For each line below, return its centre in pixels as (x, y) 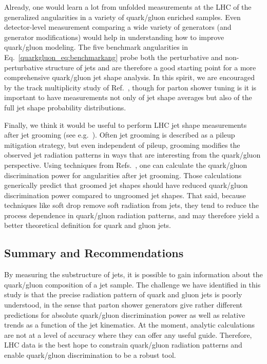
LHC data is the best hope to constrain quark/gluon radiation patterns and (123, 345)
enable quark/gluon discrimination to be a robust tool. (90, 355)
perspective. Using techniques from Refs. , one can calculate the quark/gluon (126, 165)
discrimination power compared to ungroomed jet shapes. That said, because (125, 195)
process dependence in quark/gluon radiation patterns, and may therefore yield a (132, 215)
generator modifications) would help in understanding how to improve (114, 37)
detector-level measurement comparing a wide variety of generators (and (118, 27)
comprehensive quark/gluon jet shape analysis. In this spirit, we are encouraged (129, 77)
